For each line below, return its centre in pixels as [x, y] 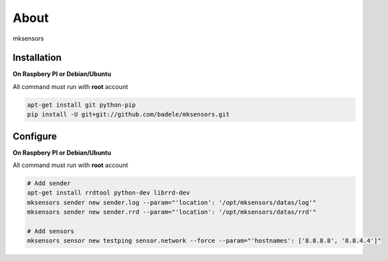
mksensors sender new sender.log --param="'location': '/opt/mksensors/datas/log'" [172, 202]
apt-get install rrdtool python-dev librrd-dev [108, 193]
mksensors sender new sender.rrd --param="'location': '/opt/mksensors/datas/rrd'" [172, 212]
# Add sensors [51, 232]
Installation [37, 58]
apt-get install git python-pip [82, 105]
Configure [35, 136]
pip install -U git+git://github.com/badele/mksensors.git [128, 114]
